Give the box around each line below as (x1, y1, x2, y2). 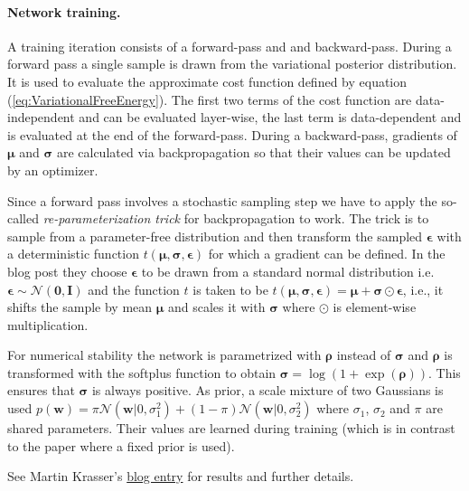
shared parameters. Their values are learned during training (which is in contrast (7, 419, 455, 438)
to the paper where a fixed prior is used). (7, 436, 235, 455)
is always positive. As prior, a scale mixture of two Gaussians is (91, 381, 444, 400)
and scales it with (168, 297, 266, 316)
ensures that (7, 381, 75, 400)
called (7, 209, 39, 228)
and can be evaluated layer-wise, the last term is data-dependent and (79, 108, 462, 127)
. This (427, 363, 461, 382)
